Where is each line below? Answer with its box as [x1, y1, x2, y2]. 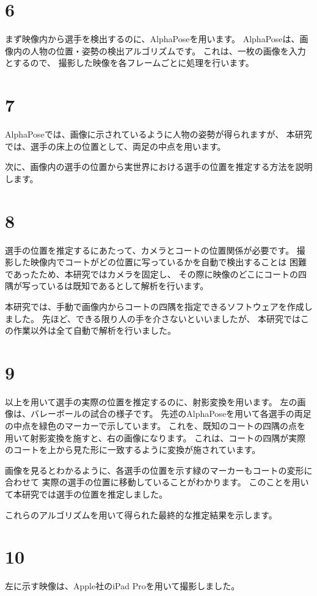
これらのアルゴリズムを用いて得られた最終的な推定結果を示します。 [5, 508, 277, 521]
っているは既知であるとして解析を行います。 [30, 279, 209, 292]
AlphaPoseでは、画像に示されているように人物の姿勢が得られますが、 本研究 [5, 128, 312, 141]
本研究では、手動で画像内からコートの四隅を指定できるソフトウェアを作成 [5, 300, 304, 312]
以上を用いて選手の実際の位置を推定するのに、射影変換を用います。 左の [5, 395, 297, 408]
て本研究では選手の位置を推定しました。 [5, 487, 167, 500]
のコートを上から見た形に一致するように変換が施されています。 [5, 443, 261, 456]
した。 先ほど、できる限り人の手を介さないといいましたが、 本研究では [13, 312, 301, 325]
